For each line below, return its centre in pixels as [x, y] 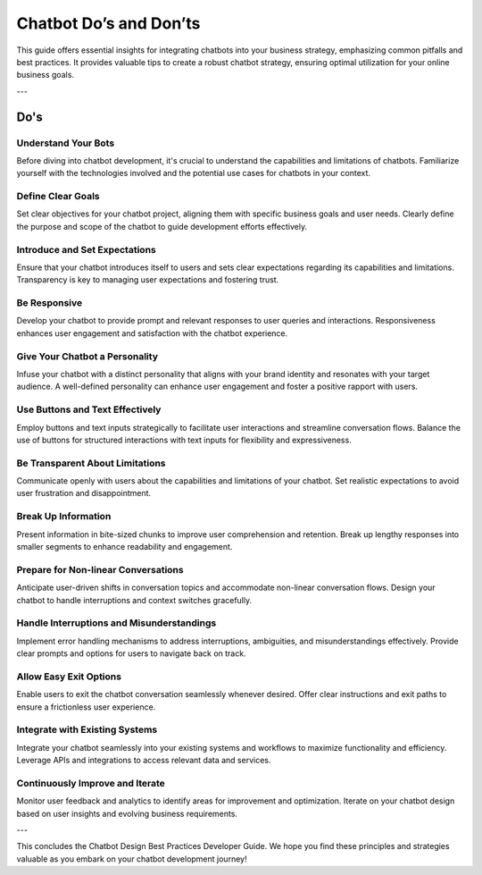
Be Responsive [50, 303]
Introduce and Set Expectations [86, 249]
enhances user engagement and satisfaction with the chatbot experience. [152, 333]
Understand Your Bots [66, 143]
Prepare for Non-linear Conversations [100, 569]
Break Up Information [64, 517]
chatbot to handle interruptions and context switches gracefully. [134, 600]
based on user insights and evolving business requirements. [127, 813]
